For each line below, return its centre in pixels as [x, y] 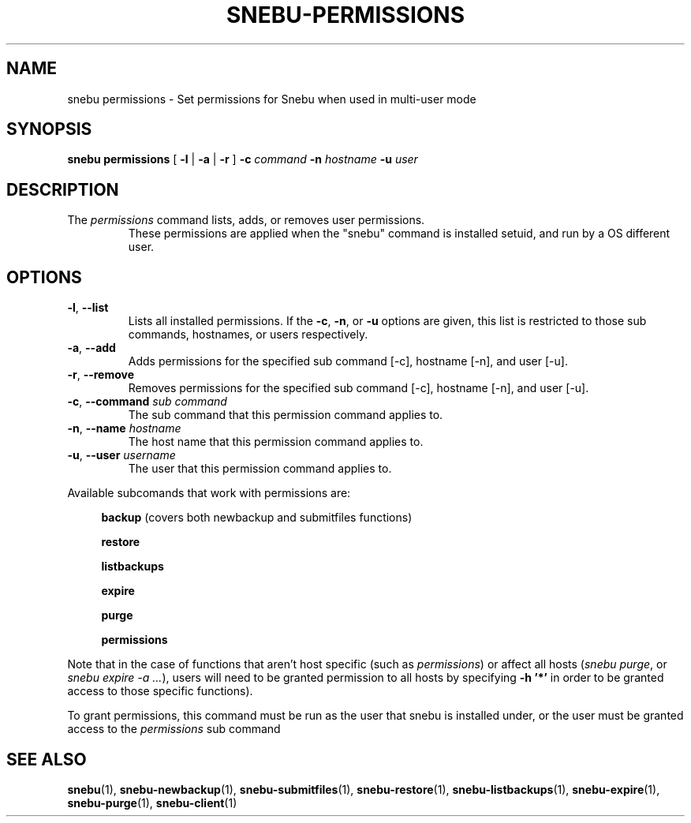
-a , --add [92, 348]
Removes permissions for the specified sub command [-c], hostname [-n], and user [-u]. [359, 388]
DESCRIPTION [63, 189]
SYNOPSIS [49, 129]
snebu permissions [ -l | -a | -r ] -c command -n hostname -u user [243, 159]
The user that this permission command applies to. [260, 469]
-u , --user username [121, 455]
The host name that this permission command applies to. [276, 442]
